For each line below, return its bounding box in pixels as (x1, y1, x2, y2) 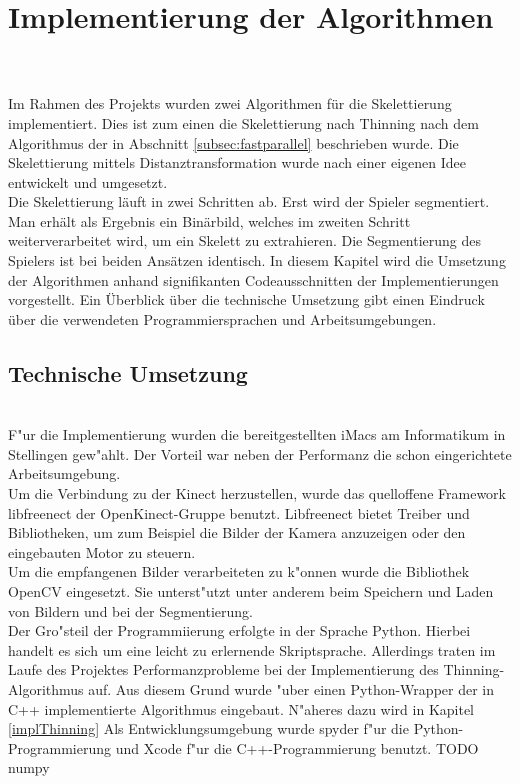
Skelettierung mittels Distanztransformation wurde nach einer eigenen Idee (8, 152, 466, 173)
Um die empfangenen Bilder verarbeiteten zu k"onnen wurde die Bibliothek (8, 561, 470, 582)
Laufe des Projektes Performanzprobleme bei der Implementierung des (8, 659, 439, 680)
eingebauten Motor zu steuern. (8, 541, 196, 562)
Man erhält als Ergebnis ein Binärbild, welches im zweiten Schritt (8, 210, 411, 231)
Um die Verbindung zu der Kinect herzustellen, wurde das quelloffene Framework (8, 483, 506, 504)
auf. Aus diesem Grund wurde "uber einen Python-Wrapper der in (88, 678, 494, 699)
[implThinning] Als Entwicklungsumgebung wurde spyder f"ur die (8, 718, 409, 739)
